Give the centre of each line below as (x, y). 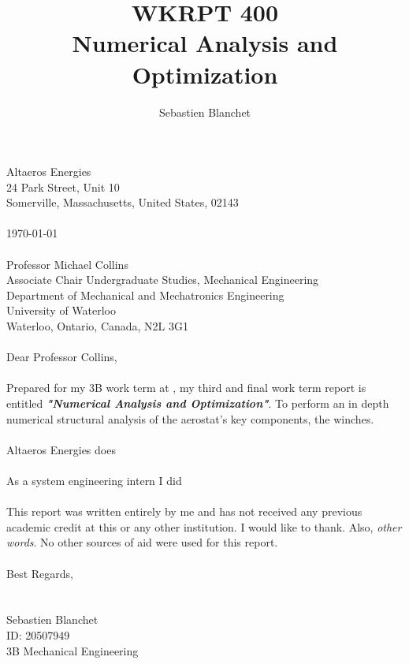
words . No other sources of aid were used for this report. (142, 542)
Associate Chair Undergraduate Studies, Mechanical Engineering (163, 280)
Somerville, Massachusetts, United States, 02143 (123, 202)
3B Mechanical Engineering (73, 650)
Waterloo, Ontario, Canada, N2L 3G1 (98, 326)
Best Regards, (40, 573)
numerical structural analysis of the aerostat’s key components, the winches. (190, 418)
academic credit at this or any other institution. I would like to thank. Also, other (204, 526)
